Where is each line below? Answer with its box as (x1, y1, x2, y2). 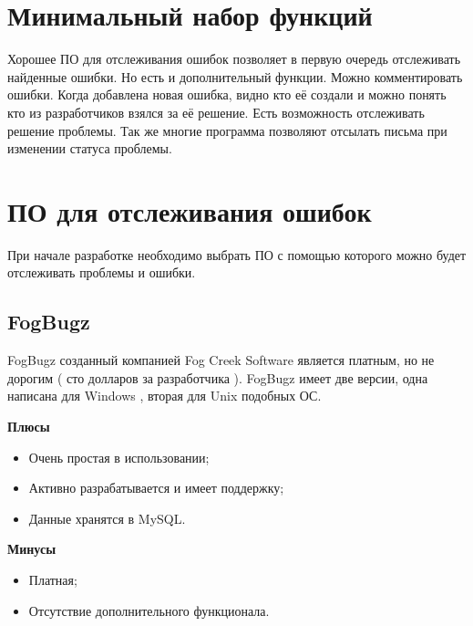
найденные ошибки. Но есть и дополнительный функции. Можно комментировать (7, 67, 463, 86)
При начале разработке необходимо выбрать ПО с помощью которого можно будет (7, 245, 467, 264)
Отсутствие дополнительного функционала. (28, 600, 270, 620)
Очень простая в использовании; (28, 447, 210, 466)
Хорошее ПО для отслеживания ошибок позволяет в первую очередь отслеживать (7, 49, 461, 68)
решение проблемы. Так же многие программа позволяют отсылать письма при (7, 120, 447, 140)
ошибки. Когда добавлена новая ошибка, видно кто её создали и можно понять (7, 85, 447, 104)
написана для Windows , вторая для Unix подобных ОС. (7, 386, 322, 405)
